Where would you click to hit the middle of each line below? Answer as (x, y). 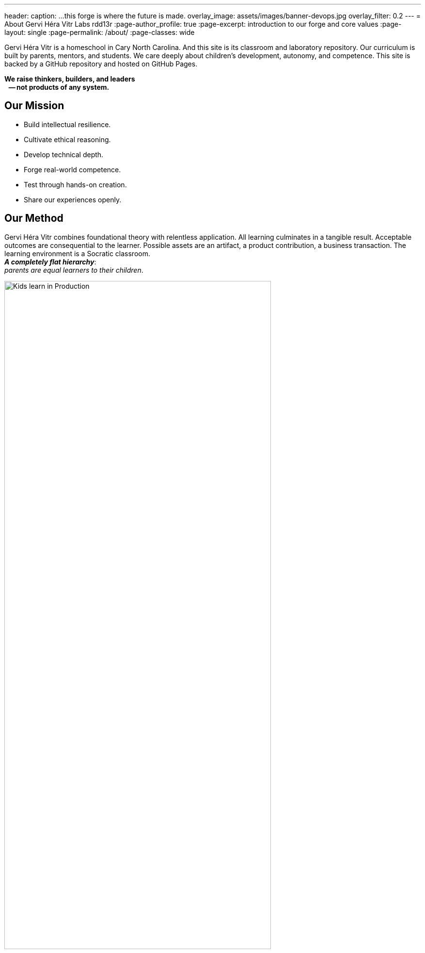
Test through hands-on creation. (75, 184)
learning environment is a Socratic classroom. (77, 253)
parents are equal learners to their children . (74, 270)
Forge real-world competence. (72, 169)
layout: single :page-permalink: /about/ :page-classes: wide (100, 32)
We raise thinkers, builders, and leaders (70, 79)
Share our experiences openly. (73, 199)
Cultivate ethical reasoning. (67, 139)
